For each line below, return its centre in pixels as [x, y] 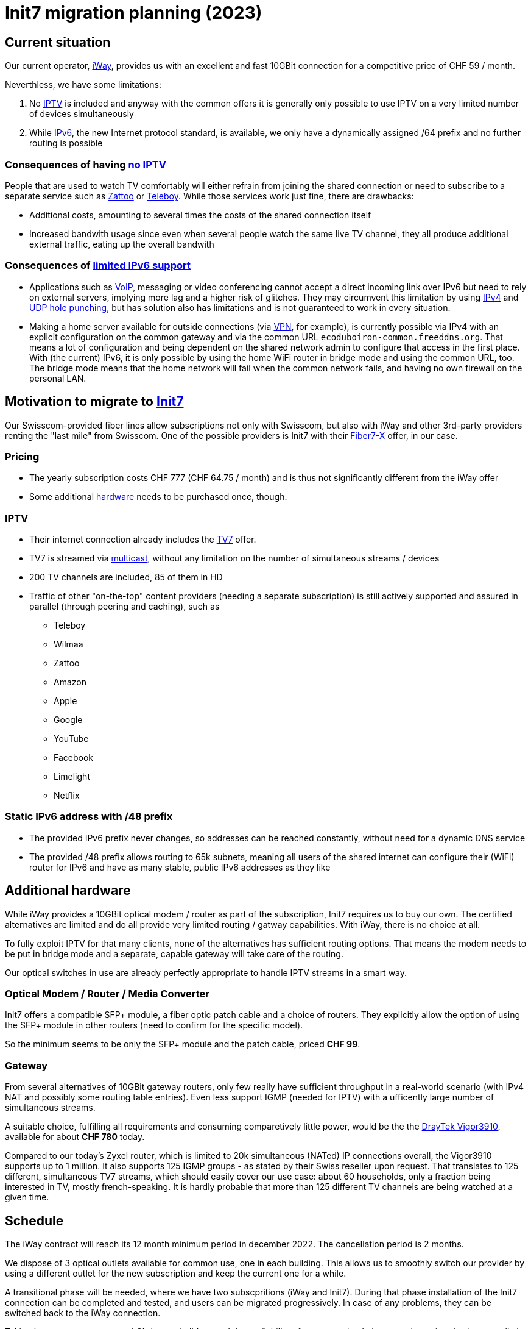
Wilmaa [69, 644]
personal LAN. [58, 378]
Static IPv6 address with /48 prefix [89, 817]
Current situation [58, 42]
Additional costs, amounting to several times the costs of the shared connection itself [200, 215]
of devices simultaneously [82, 114]
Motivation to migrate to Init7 [94, 402]
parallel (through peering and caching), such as [125, 607]
